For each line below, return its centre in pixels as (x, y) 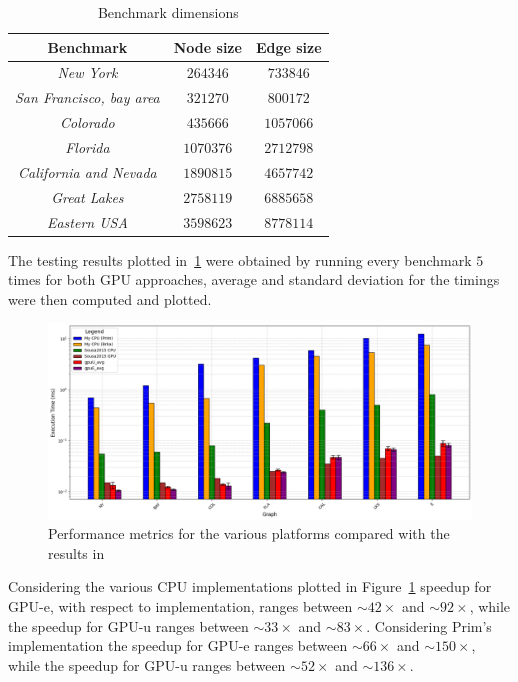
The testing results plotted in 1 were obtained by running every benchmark (240, 259)
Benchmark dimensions (168, 12)
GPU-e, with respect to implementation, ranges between (180, 606)
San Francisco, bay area (87, 97)
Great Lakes (87, 196)
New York (87, 72)
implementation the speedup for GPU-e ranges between (178, 645)
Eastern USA (87, 221)
